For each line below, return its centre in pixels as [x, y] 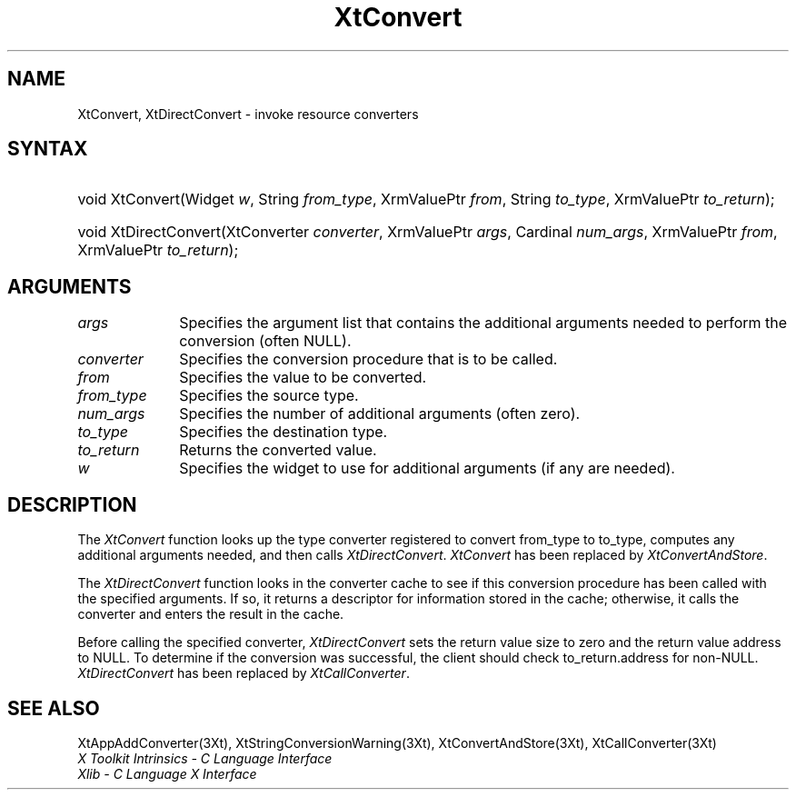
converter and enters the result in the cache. [211, 614]
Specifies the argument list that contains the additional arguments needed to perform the [483, 323]
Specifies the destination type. [284, 432]
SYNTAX [48, 149]
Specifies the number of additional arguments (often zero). [380, 414]
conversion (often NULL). [265, 341]
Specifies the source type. [269, 396]
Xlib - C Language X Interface [167, 773]
